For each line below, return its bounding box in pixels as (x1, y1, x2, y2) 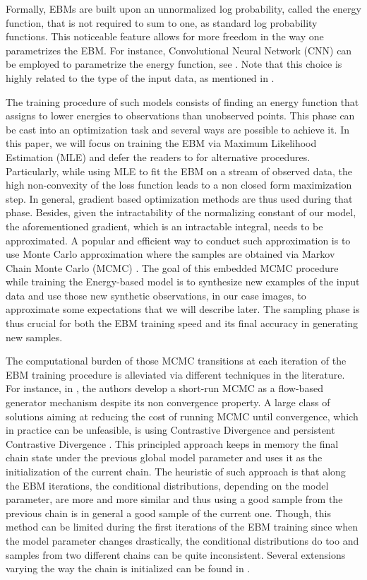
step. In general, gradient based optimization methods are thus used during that (6, 191, 353, 206)
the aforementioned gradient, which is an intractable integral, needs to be (6, 218, 323, 233)
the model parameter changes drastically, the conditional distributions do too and (6, 533, 359, 548)
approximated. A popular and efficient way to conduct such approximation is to (6, 232, 351, 247)
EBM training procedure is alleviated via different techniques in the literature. (6, 367, 345, 381)
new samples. (6, 329, 63, 344)
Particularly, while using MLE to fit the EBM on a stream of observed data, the (6, 163, 352, 178)
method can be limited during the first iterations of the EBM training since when (6, 519, 358, 534)
